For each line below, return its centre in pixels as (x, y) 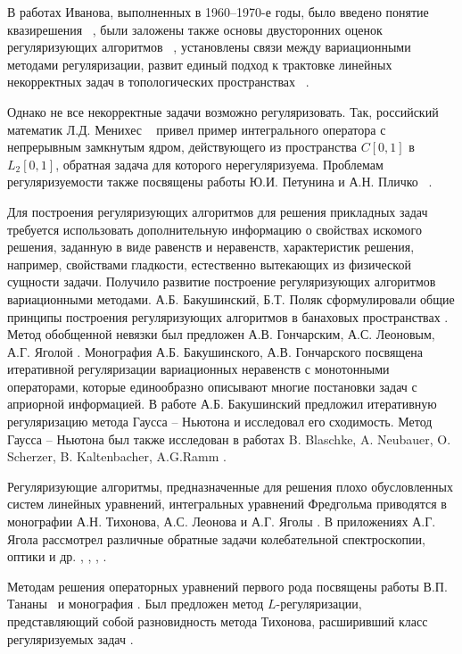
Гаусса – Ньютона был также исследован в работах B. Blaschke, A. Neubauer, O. (229, 439)
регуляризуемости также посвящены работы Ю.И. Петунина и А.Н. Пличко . (220, 182)
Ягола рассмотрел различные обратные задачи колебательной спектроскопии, (216, 538)
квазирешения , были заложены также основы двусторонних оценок (195, 29)
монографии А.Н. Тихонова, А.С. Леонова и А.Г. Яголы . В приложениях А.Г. (222, 522)
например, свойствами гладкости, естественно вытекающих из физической (209, 264)
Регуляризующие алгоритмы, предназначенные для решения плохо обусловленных (230, 486)
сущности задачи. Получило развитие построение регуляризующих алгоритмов (222, 281)
